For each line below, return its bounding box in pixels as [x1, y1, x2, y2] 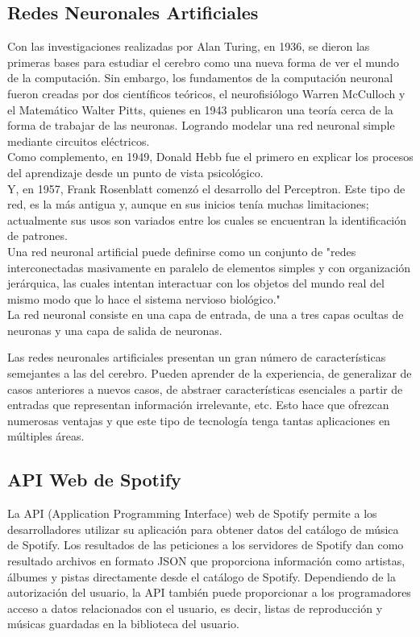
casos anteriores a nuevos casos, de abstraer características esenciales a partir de [7, 380, 403, 397]
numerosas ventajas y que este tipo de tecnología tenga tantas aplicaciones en [7, 412, 390, 428]
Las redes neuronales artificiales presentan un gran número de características [7, 349, 386, 366]
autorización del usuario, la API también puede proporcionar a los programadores [7, 584, 411, 601]
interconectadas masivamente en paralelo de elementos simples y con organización [7, 259, 411, 275]
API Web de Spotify [7, 467, 181, 492]
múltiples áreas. [7, 428, 85, 445]
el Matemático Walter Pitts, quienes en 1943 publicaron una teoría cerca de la [7, 101, 393, 118]
